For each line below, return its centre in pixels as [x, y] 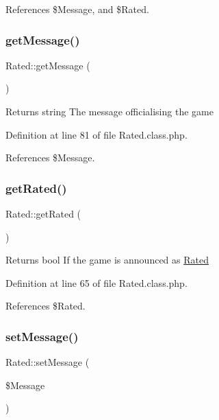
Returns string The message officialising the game [109, 111]
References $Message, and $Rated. [77, 9]
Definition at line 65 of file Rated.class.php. [96, 282]
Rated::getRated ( [43, 213]
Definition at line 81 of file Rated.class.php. [96, 134]
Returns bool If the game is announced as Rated [107, 260]
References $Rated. [46, 306]
